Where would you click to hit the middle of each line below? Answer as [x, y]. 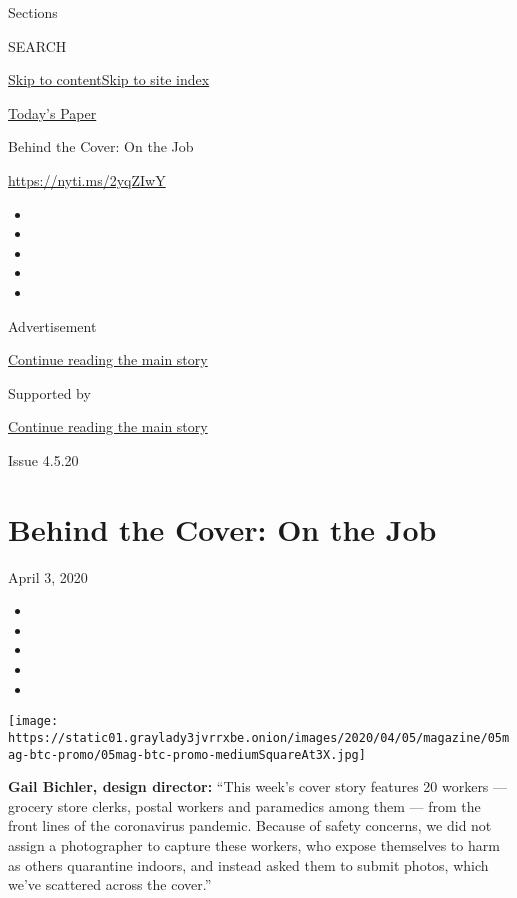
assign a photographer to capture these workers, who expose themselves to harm [254, 844]
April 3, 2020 [48, 576]
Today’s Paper [52, 112]
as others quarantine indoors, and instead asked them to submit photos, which [248, 864]
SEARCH [37, 45]
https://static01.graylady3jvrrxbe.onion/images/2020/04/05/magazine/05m [259, 737]
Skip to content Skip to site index [109, 79]
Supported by [49, 392]
